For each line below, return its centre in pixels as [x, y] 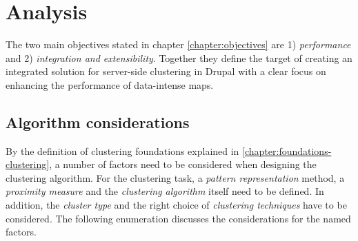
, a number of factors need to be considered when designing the [183, 164]
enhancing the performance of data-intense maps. [110, 84]
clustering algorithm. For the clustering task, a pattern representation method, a [175, 177]
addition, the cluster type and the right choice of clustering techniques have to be [176, 205]
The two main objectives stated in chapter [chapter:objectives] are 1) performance [178, 44]
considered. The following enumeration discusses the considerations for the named [178, 218]
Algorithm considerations [98, 122]
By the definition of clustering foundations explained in [122, 150]
